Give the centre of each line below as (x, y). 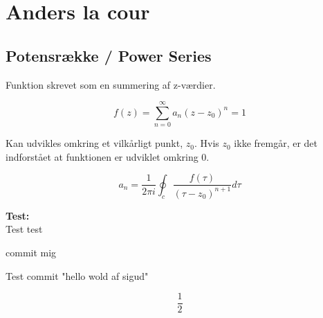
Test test (24, 229)
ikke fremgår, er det (276, 143)
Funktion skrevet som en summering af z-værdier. (111, 84)
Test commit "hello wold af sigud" (77, 275)
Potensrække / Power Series (109, 55)
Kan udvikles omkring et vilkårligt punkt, (94, 143)
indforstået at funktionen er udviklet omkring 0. (108, 156)
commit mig (31, 253)
